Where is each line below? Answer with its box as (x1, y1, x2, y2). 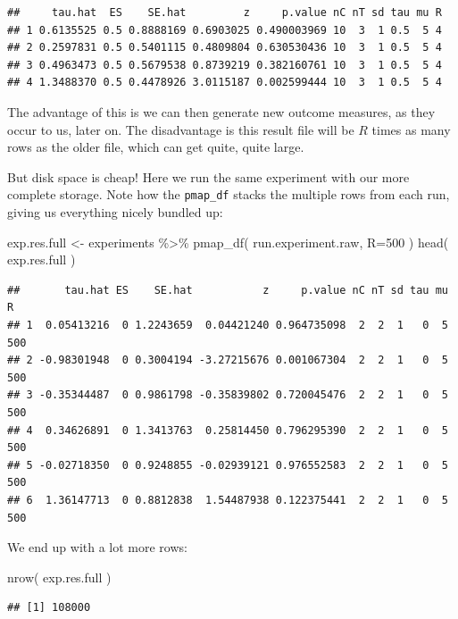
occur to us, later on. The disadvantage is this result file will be (7, 120, 354, 138)
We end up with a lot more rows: (7, 538, 187, 556)
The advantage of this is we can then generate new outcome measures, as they (7, 102, 436, 121)
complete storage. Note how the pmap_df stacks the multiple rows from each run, (7, 185, 450, 204)
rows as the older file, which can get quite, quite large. (7, 138, 304, 156)
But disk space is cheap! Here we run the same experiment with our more (7, 167, 410, 186)
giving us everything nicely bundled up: (7, 203, 223, 221)
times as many (371, 120, 451, 138)
